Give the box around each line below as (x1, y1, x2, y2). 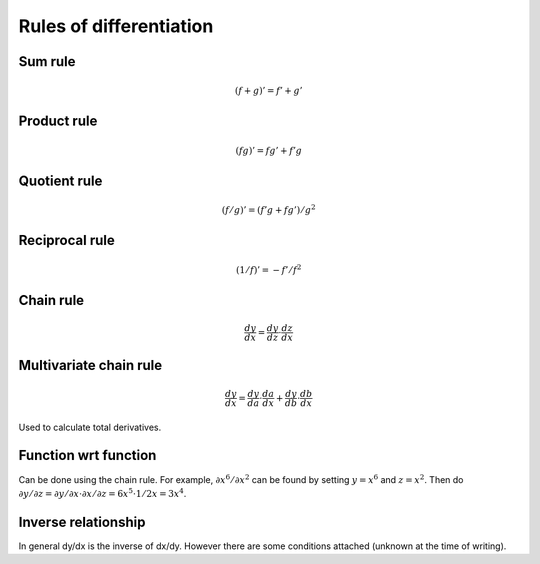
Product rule (18, 113, 98, 130)
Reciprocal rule (18, 232, 115, 249)
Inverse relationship (18, 513, 146, 530)
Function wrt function (18, 447, 157, 464)
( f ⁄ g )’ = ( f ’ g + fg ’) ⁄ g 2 (221, 203, 316, 216)
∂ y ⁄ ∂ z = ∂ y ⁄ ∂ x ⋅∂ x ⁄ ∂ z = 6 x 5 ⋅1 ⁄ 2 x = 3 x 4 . (18, 486, 187, 499)
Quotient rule (18, 172, 103, 189)
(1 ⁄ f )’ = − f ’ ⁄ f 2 (235, 262, 302, 275)
